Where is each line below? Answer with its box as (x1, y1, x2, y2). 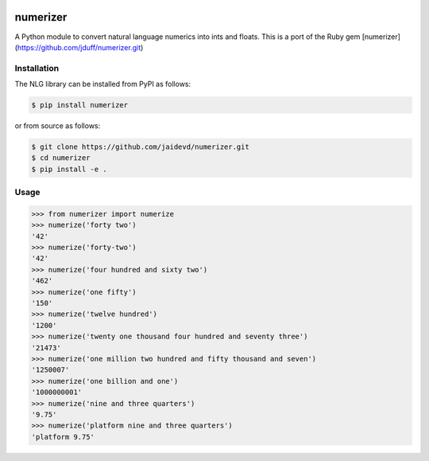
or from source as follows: (14, 121, 101, 131)
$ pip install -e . (31, 164, 107, 174)
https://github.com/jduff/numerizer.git (17, 42, 141, 52)
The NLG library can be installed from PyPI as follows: (14, 80, 191, 89)
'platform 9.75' (31, 432, 95, 441)
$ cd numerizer (31, 154, 91, 162)
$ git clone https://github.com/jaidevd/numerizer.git (31, 143, 249, 151)
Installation (14, 62, 60, 73)
